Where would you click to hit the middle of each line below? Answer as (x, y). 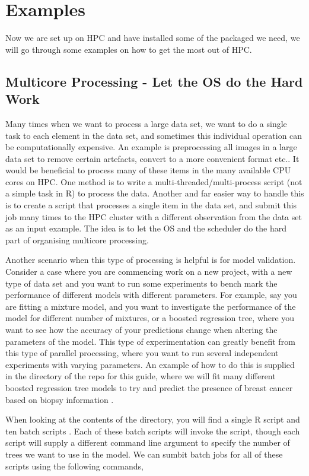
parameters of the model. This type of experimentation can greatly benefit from (150, 341)
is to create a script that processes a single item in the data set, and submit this (151, 205)
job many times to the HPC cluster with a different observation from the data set (154, 216)
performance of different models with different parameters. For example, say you (151, 295)
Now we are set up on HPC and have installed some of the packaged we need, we (153, 38)
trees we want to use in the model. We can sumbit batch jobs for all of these (144, 454)
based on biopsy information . (60, 399)
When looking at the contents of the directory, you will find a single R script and (153, 419)
